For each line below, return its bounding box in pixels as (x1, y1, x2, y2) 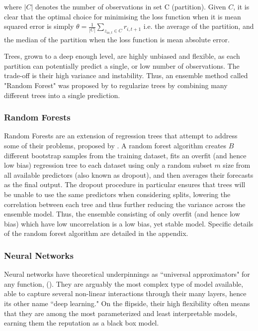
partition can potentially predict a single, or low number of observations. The (4, 60, 240, 71)
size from (223, 160, 251, 170)
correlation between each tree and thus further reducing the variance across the (4, 199, 246, 209)
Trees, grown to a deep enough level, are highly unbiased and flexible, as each (4, 51, 240, 61)
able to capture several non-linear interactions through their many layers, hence (4, 288, 247, 299)
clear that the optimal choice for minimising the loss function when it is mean (4, 11, 241, 21)
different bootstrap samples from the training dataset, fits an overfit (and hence (4, 150, 247, 160)
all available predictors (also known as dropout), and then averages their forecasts (4, 169, 254, 180)
